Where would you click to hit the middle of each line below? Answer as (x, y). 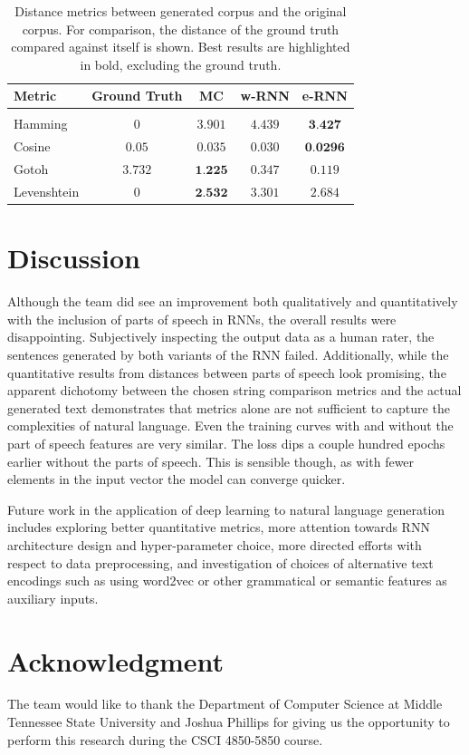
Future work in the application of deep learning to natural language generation (226, 509)
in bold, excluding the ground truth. (181, 64)
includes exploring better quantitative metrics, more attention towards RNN (219, 527)
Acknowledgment (115, 660)
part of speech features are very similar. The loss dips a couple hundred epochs (226, 443)
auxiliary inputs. (53, 598)
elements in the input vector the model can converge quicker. (177, 479)
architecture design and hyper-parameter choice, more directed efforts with (215, 544)
